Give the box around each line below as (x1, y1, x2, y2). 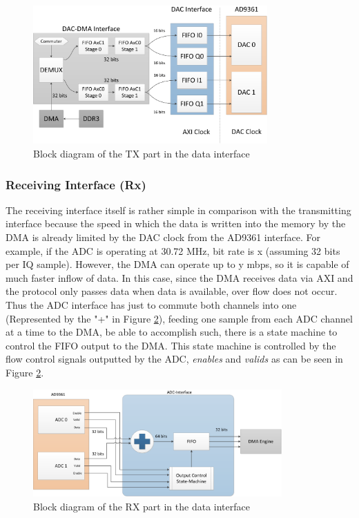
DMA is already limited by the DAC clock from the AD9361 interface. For (6, 229, 320, 244)
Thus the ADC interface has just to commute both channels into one (6, 297, 297, 311)
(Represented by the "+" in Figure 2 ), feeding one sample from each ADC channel (6, 311, 353, 325)
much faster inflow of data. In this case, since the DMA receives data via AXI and (6, 270, 353, 285)
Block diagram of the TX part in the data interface (33, 146, 250, 160)
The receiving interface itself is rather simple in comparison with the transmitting (6, 202, 351, 217)
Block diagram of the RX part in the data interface (33, 499, 250, 513)
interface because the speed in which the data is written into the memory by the (6, 216, 346, 231)
